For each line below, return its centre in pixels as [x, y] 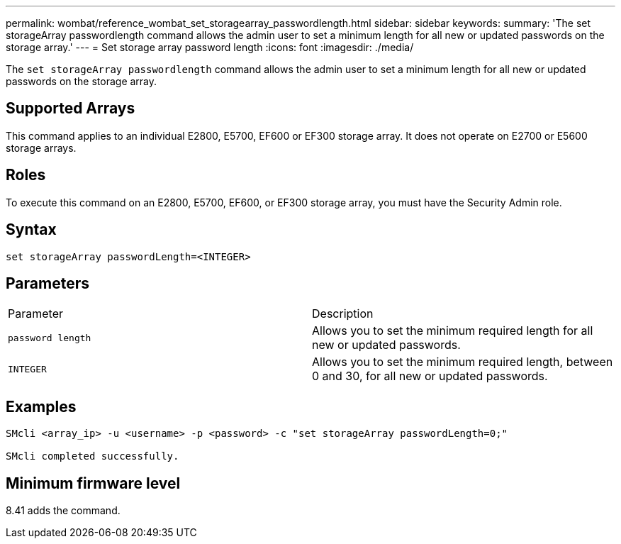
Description [343, 314]
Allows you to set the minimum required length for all [453, 331]
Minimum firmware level [93, 483]
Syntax [31, 230]
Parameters [47, 283]
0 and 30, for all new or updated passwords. [430, 376]
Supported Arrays [71, 109]
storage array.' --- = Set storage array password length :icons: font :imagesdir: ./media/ [210, 47]
